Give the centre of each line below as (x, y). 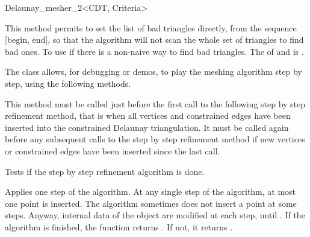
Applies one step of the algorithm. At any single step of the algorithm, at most (150, 191)
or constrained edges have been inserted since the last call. (113, 150)
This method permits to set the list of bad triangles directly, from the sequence (151, 27)
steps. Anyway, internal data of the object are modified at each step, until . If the (155, 215)
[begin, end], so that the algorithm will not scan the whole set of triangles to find (154, 39)
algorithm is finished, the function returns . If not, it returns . (119, 226)
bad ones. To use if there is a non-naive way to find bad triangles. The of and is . (154, 51)
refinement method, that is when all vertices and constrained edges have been (148, 115)
